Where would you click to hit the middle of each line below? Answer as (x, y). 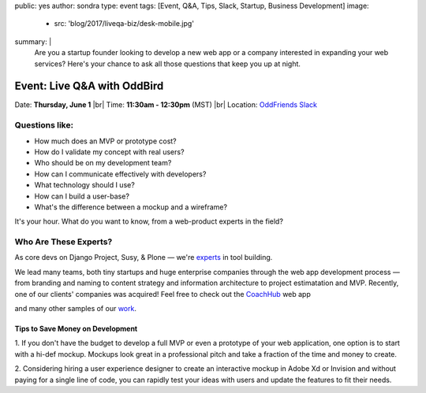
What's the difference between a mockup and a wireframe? (131, 207)
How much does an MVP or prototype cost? (105, 141)
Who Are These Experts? (64, 242)
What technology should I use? (85, 185)
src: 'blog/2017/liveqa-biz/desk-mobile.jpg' (124, 24)
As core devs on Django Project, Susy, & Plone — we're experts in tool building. (144, 258)
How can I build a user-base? (82, 196)
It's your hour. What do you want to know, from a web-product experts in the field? (149, 221)
